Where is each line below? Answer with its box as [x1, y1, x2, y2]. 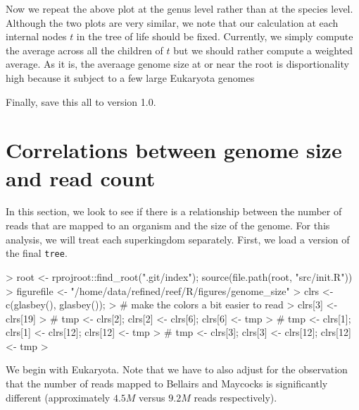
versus [139, 390, 165, 404]
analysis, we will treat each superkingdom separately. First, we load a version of [6, 231, 350, 246]
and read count [6, 163, 156, 192]
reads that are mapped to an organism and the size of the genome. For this [6, 218, 330, 233]
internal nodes [6, 29, 67, 44]
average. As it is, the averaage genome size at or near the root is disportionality [6, 56, 349, 71]
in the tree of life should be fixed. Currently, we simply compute [76, 29, 353, 44]
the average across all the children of [6, 42, 163, 57]
